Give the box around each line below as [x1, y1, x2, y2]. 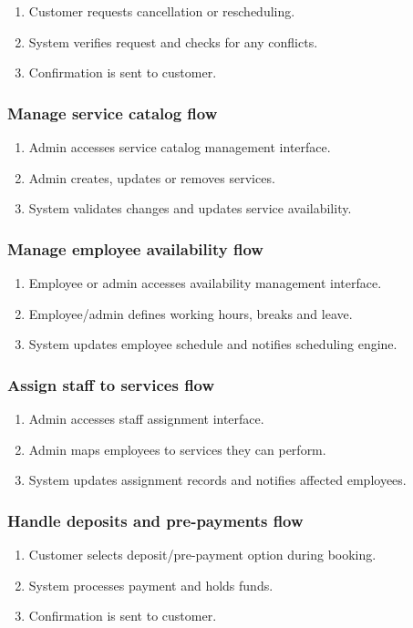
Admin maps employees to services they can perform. [28, 439, 326, 458]
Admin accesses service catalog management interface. [28, 138, 331, 156]
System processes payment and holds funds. [28, 575, 274, 594]
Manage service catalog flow [7, 101, 218, 124]
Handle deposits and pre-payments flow [7, 509, 304, 531]
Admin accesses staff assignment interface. [28, 409, 264, 427]
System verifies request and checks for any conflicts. [28, 32, 318, 51]
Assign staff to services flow [7, 373, 215, 396]
